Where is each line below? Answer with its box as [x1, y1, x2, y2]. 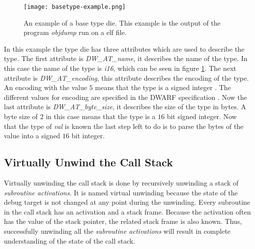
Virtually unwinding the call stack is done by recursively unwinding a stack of [4, 177, 239, 187]
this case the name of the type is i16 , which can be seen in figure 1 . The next [4, 63, 236, 73]
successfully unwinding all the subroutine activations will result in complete [4, 225, 231, 236]
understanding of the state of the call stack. [4, 235, 136, 246]
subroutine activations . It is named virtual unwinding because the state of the [4, 187, 238, 197]
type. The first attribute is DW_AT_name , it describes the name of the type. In [4, 53, 248, 63]
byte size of [4, 111, 38, 121]
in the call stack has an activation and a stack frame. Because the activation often [4, 206, 251, 217]
